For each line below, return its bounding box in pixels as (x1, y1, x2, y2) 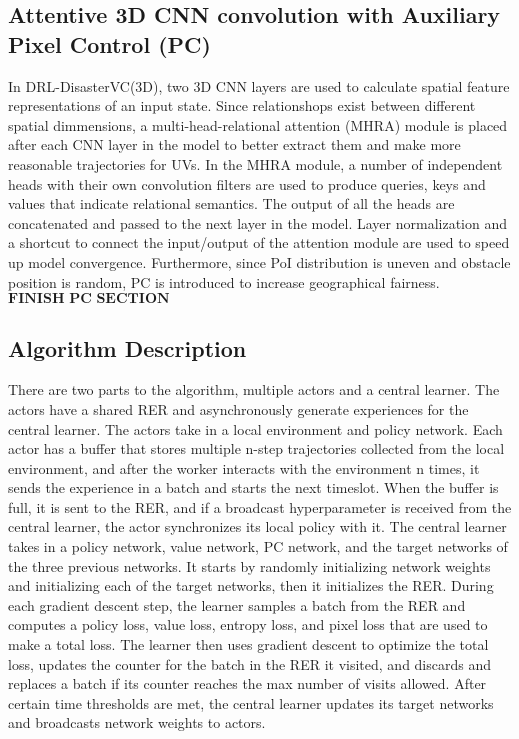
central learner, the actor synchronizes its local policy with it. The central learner (8, 516, 507, 537)
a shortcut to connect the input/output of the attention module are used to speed (8, 232, 510, 253)
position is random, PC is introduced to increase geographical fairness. (8, 271, 440, 292)
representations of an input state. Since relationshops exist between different (8, 95, 476, 116)
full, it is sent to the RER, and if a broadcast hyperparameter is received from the (8, 496, 512, 517)
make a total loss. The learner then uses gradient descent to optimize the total (8, 634, 489, 655)
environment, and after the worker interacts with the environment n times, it (8, 457, 480, 478)
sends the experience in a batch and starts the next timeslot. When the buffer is (8, 477, 499, 498)
